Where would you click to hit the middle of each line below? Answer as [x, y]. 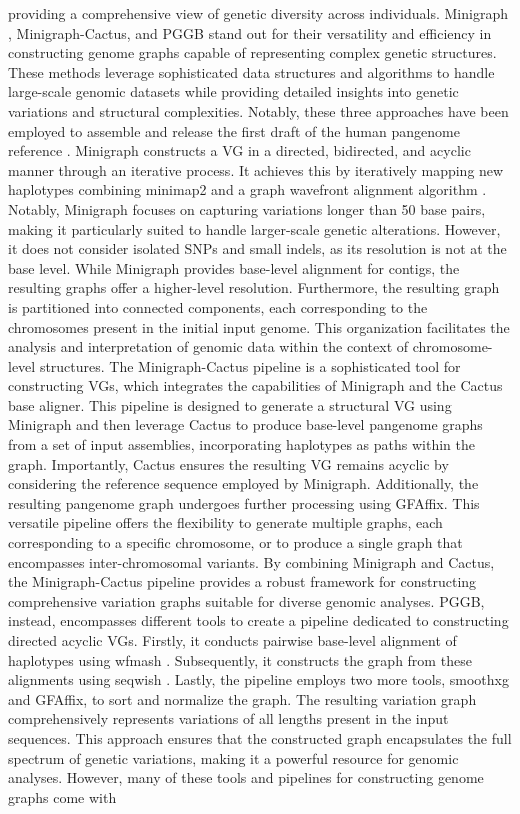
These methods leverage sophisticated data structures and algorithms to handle [251, 71]
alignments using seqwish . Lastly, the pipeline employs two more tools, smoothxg [258, 679]
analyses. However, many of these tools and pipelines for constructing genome [246, 777]
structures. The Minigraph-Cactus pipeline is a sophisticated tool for [250, 365]
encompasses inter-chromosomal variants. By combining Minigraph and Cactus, [251, 561]
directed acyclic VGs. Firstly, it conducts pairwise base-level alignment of [232, 640]
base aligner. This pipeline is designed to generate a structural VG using [230, 404]
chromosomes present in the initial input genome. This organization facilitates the [259, 326]
